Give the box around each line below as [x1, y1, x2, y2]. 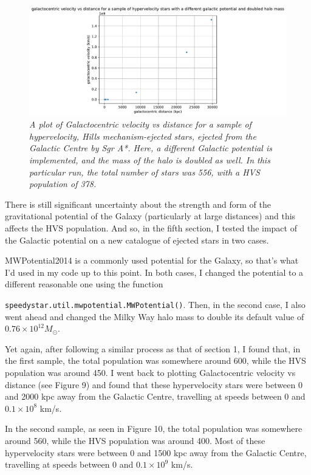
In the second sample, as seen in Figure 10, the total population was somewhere [5, 422, 302, 435]
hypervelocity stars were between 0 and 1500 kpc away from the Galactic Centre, [5, 446, 307, 459]
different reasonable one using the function [5, 278, 163, 290]
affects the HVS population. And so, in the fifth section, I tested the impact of [5, 221, 297, 234]
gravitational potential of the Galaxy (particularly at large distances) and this [5, 210, 296, 222]
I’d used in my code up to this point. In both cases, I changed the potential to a [5, 265, 304, 278]
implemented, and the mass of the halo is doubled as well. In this [29, 153, 270, 166]
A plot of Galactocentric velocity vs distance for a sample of [29, 118, 251, 131]
